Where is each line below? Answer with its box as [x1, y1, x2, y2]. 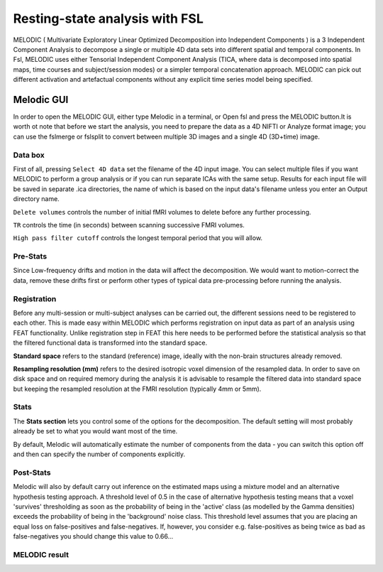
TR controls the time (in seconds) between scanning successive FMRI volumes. [13, 220, 245, 229]
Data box [13, 150, 45, 160]
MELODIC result [13, 549, 69, 559]
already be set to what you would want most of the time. [13, 427, 178, 436]
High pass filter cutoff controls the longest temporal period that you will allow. [13, 234, 262, 242]
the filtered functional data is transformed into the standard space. [13, 338, 208, 347]
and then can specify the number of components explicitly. [13, 450, 186, 458]
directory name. [13, 195, 60, 203]
